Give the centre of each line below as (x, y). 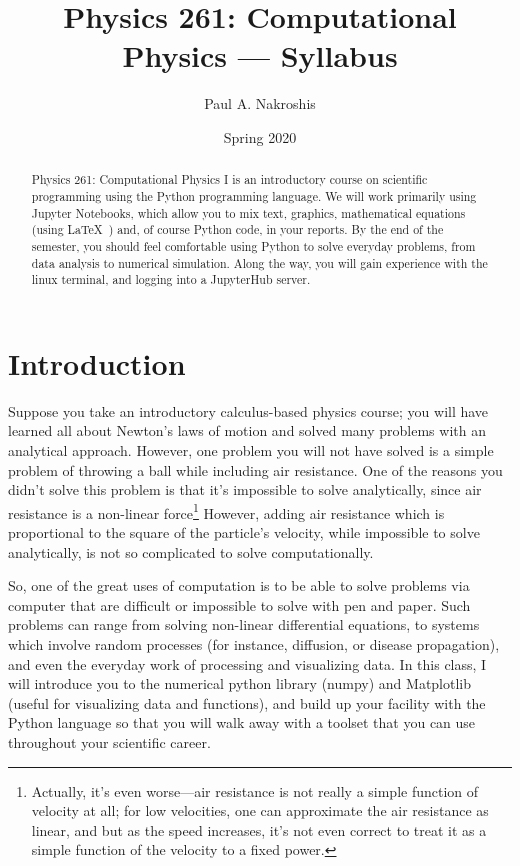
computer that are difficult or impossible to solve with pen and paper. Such (239, 604)
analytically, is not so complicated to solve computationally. (191, 551)
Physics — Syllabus (260, 55)
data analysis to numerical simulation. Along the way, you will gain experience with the (259, 262)
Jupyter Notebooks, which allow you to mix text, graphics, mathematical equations (248, 212)
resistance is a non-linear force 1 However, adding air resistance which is (226, 511)
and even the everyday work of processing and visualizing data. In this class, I (247, 663)
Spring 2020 (260, 136)
